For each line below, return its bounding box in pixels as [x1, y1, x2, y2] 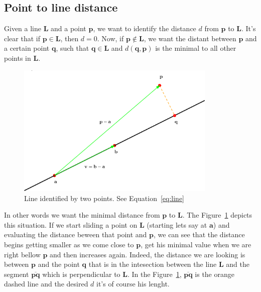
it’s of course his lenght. [96, 278, 170, 289]
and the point [38, 259, 80, 269]
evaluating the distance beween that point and [4, 229, 147, 240]
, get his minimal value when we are [141, 239, 251, 249]
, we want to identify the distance [93, 23, 196, 34]
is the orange [195, 268, 234, 279]
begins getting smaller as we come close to [4, 239, 134, 249]
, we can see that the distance [153, 229, 245, 240]
